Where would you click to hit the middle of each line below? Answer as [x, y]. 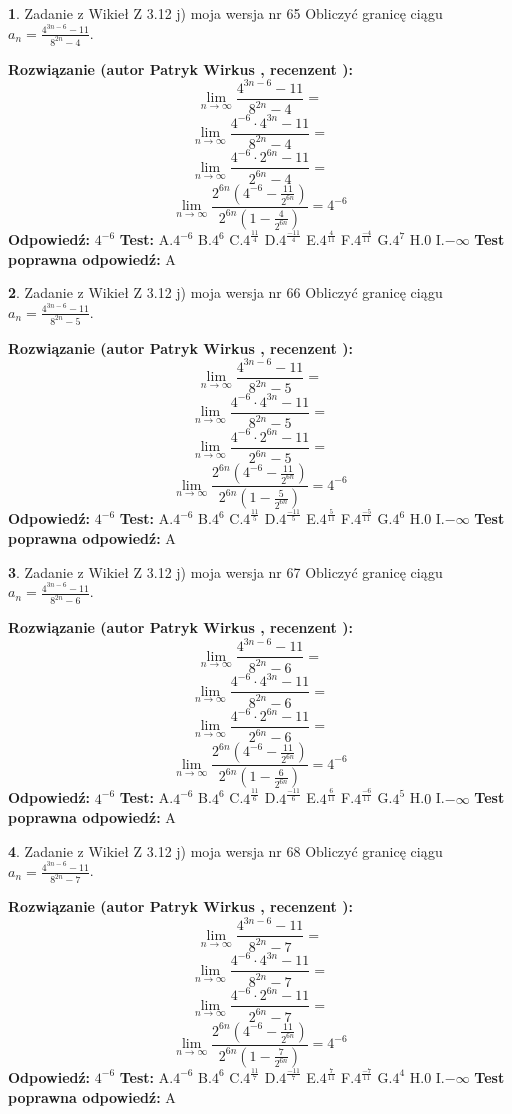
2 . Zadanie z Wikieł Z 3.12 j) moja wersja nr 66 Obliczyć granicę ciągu [225, 292]
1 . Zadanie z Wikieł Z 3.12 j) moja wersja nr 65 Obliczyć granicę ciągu [225, 13]
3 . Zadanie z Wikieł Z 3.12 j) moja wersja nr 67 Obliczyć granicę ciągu [225, 571]
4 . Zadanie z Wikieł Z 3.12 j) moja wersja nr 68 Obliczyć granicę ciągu [225, 850]
